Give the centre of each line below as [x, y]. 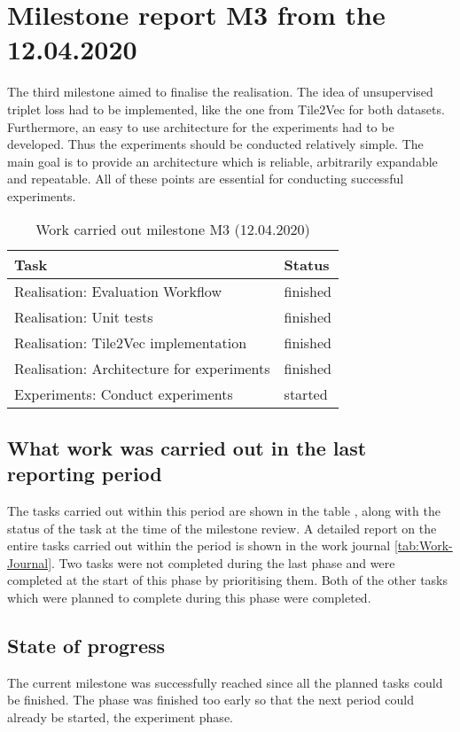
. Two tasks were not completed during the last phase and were [223, 562]
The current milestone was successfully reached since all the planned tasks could [225, 682]
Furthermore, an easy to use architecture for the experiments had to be [201, 126]
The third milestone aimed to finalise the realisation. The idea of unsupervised [220, 92]
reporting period [85, 474]
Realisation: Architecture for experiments [142, 369]
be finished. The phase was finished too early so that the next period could [211, 700]
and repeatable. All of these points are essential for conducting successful [206, 179]
